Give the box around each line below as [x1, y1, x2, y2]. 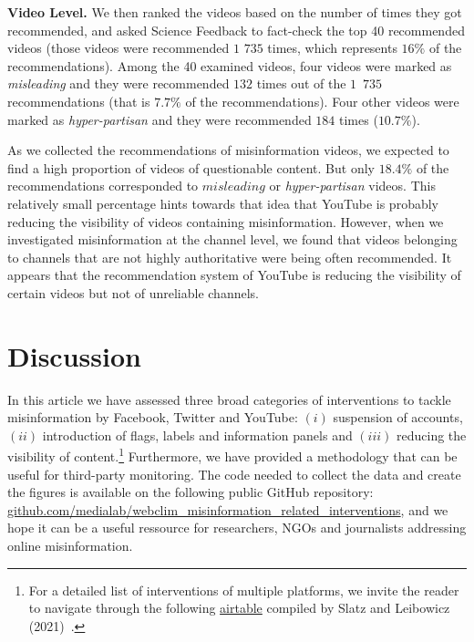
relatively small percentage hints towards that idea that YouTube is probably [7, 193, 438, 212]
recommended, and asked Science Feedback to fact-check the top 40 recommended [7, 20, 465, 39]
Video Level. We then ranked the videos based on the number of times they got [7, 3, 462, 21]
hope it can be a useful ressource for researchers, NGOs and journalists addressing [7, 518, 467, 537]
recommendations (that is [7, 91, 150, 110]
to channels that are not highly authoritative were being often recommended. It [7, 247, 452, 266]
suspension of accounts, [333, 408, 463, 427]
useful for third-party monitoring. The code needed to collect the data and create [7, 464, 461, 483]
